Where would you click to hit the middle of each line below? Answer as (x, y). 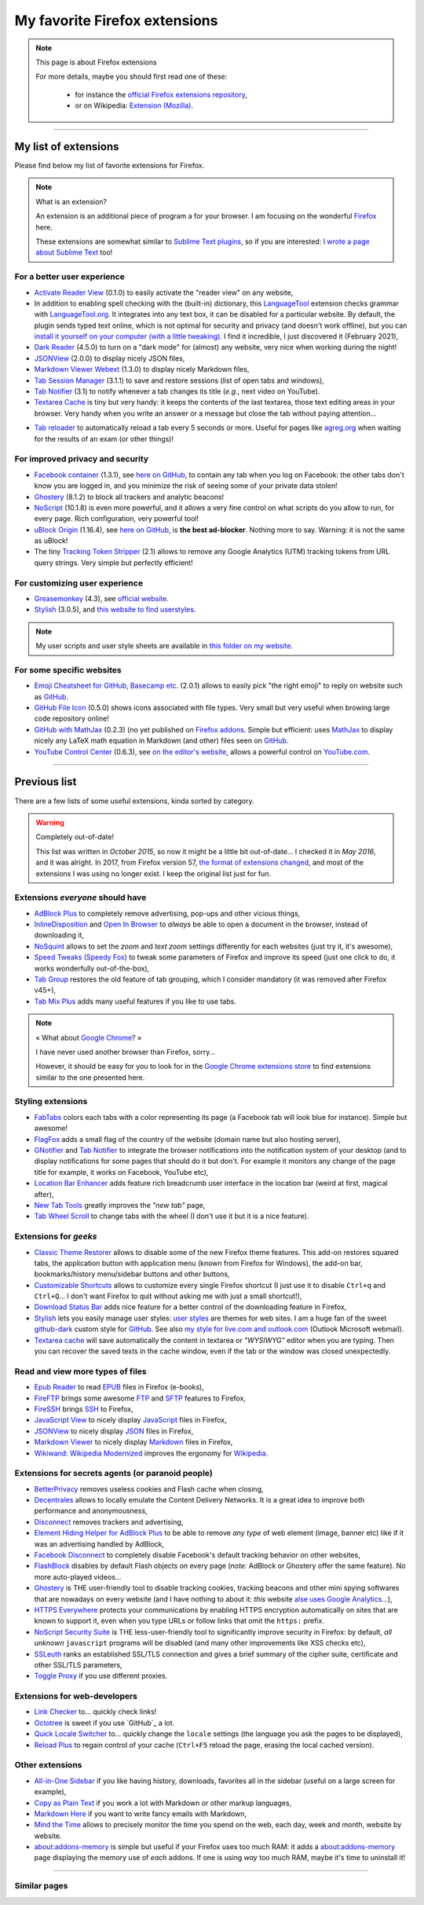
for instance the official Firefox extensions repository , (161, 94)
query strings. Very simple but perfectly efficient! (113, 563)
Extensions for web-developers (76, 1696)
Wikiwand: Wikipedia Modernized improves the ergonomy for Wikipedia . (151, 1453)
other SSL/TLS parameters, (78, 1665)
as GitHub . (51, 696)
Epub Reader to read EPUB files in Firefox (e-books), (119, 1387)
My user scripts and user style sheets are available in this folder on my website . (164, 646)
